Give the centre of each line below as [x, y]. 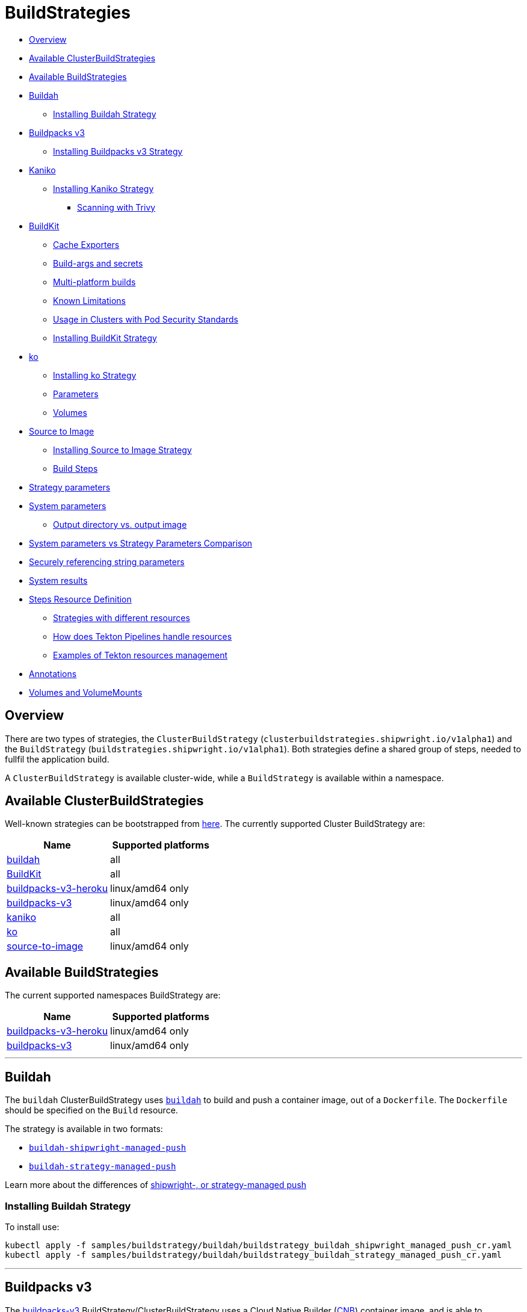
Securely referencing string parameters [107, 562]
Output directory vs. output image [120, 524]
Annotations [53, 673]
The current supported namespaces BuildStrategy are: [113, 995]
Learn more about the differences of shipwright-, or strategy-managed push [156, 1185]
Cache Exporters [86, 244]
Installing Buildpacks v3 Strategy [118, 151]
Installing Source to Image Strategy [122, 450]
